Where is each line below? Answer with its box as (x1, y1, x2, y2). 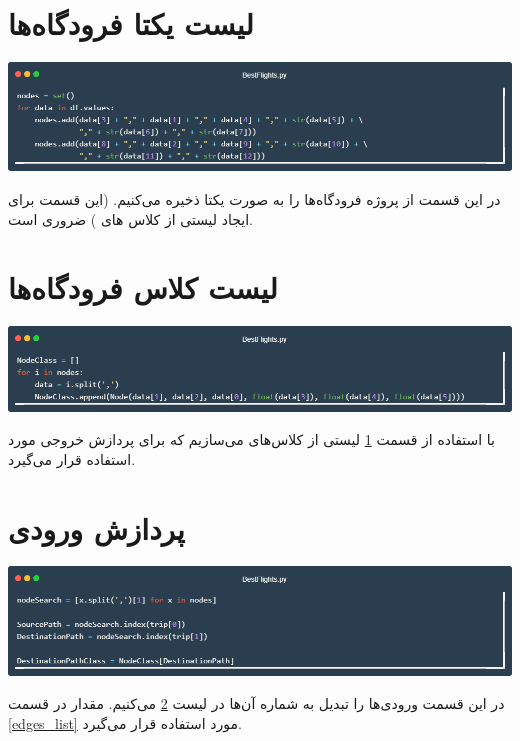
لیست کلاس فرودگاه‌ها (8, 267, 278, 308)
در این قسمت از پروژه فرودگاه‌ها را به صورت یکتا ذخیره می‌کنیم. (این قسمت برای (8, 189, 501, 210)
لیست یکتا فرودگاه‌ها (8, 3, 254, 44)
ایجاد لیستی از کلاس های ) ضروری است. (8, 208, 254, 229)
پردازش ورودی (8, 507, 185, 548)
